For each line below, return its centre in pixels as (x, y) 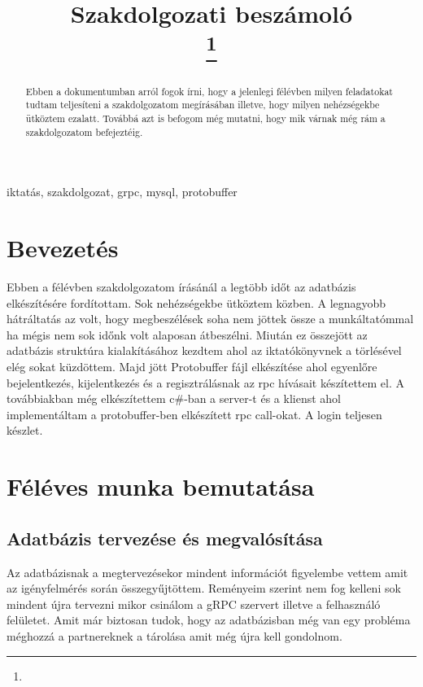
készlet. (25, 430)
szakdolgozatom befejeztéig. (84, 131)
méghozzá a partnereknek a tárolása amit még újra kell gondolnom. (174, 635)
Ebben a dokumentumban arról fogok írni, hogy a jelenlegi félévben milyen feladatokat (209, 91)
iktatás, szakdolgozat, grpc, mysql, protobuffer (122, 192)
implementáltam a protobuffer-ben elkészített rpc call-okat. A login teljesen (194, 414)
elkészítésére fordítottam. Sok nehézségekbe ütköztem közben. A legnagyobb (196, 302)
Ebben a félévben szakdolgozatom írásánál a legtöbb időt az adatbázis (181, 287)
